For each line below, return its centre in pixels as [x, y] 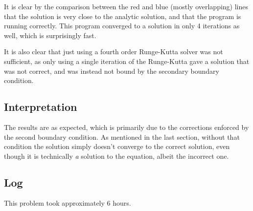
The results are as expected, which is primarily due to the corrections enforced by [126, 127]
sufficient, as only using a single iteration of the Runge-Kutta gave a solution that [127, 61]
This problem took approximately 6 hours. [68, 202]
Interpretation [41, 107]
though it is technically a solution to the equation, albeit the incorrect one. [116, 156]
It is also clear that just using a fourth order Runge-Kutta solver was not [114, 52]
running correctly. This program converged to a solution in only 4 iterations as [122, 26]
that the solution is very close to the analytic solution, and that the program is [123, 16]
